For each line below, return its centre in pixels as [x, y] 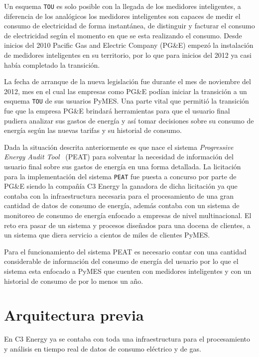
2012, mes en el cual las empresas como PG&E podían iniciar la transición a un [126, 91]
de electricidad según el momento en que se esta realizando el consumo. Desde [123, 35]
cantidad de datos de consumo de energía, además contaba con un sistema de [122, 205]
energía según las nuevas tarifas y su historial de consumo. [93, 130]
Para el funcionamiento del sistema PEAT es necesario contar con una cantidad [125, 251]
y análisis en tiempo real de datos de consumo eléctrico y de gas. [103, 348]
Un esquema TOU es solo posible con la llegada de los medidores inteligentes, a [123, 6]
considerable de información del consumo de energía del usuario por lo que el [121, 261]
